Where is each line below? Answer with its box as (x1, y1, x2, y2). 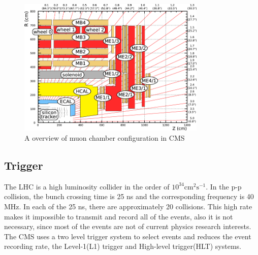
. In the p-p (206, 181, 242, 192)
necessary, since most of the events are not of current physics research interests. (4, 221, 251, 232)
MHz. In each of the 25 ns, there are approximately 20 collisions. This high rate (4, 201, 252, 211)
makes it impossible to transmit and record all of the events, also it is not (4, 211, 233, 221)
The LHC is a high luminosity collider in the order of (4, 181, 170, 192)
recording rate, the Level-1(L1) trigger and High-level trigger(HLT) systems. (4, 241, 241, 251)
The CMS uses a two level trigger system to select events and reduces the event (4, 231, 251, 241)
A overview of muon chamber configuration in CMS (24, 132, 185, 143)
